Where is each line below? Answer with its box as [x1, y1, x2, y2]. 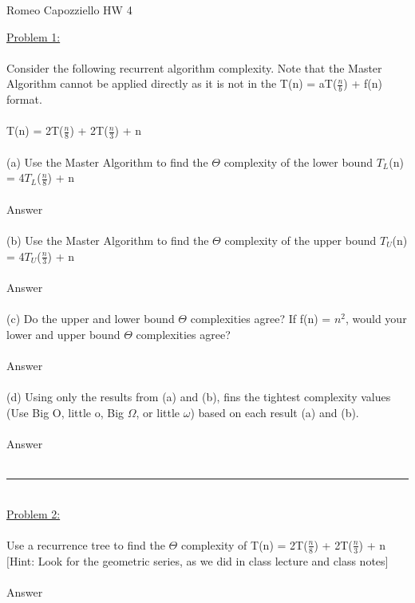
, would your [345, 310, 407, 327]
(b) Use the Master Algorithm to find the [6, 232, 209, 249]
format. [6, 91, 42, 108]
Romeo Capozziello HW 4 [6, 2, 132, 18]
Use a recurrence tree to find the [6, 536, 165, 553]
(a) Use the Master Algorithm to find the [6, 153, 208, 170]
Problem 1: [6, 28, 61, 45]
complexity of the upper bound [224, 232, 377, 249]
